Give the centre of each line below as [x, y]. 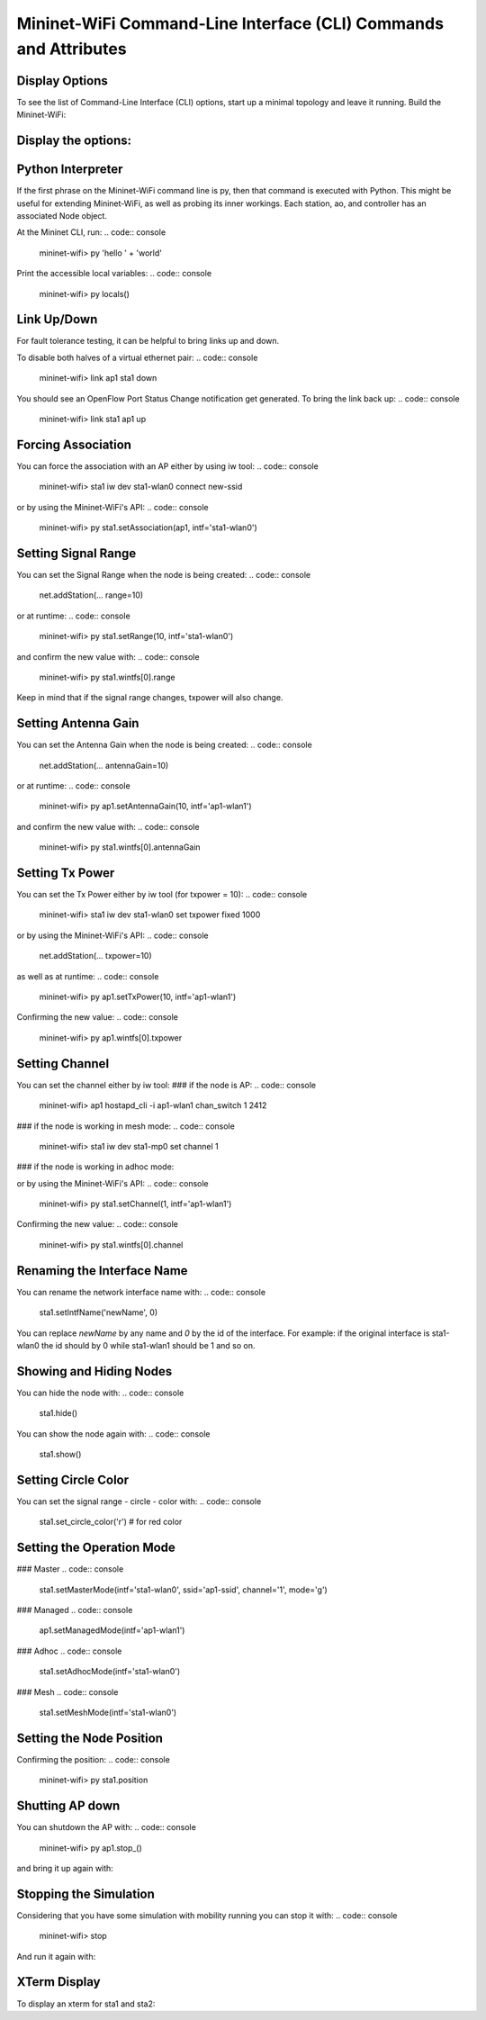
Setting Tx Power [66, 873]
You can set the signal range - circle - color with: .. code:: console [139, 1501]
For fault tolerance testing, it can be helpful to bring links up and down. [148, 341]
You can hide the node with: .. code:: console [100, 1393]
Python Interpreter [70, 170]
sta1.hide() [58, 1413]
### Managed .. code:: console [75, 1610]
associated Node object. [62, 215]
